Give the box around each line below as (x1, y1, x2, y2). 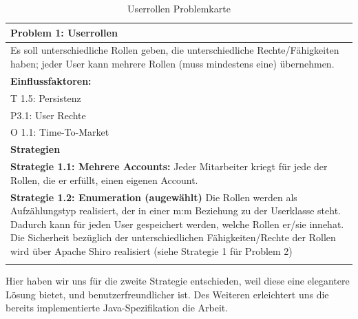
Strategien (10, 142, 61, 156)
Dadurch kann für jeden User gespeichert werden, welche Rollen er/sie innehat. (10, 216, 344, 231)
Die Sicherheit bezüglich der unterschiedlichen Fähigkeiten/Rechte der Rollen (10, 230, 336, 245)
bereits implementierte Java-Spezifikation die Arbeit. (6, 300, 229, 315)
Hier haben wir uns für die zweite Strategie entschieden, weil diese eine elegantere (6, 274, 350, 288)
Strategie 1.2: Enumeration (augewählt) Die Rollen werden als (10, 189, 297, 204)
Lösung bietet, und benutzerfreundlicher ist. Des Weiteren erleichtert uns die (6, 287, 329, 301)
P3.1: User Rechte (10, 107, 86, 122)
